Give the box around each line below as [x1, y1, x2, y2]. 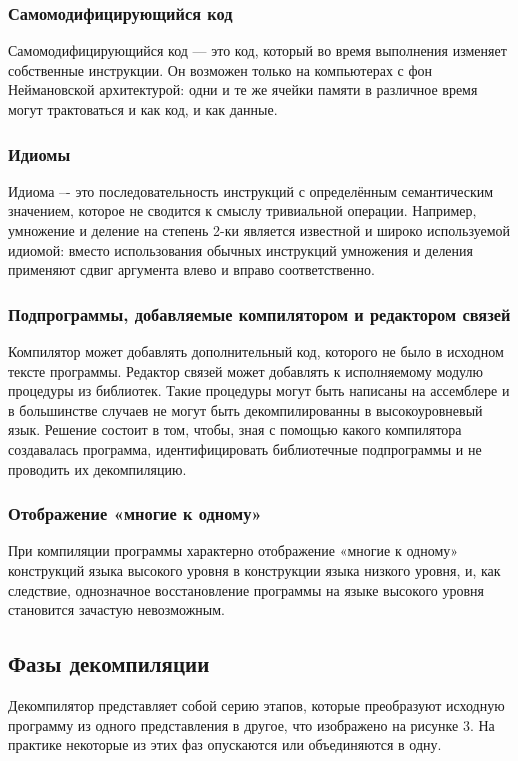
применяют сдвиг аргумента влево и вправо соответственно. [8, 259, 375, 280]
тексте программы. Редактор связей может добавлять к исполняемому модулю [8, 360, 483, 381]
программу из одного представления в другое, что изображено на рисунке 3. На [8, 714, 495, 735]
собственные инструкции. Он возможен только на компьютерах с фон [8, 59, 433, 80]
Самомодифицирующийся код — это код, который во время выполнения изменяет [8, 40, 507, 61]
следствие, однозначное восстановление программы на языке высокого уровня [8, 579, 485, 600]
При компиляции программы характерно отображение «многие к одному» [8, 540, 459, 561]
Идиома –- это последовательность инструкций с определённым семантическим [8, 180, 494, 201]
